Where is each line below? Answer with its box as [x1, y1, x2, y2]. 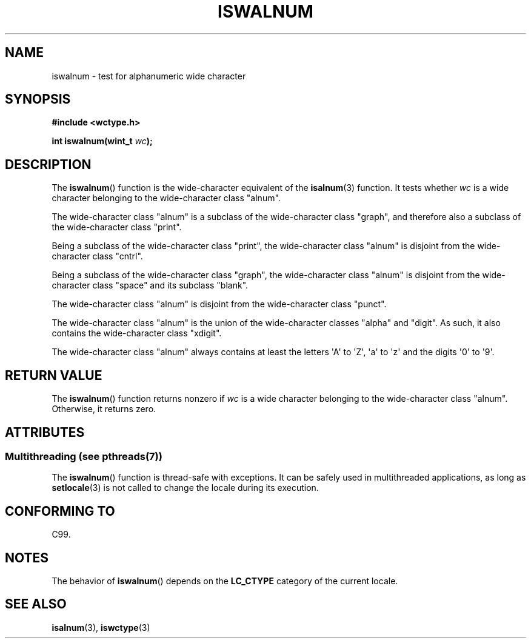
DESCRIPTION [5, 156, 92, 172]
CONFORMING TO [5, 503, 115, 519]
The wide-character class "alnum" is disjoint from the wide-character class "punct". [52, 299, 387, 310]
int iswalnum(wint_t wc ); [52, 136, 153, 147]
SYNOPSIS [5, 92, 71, 107]
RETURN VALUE [5, 367, 102, 383]
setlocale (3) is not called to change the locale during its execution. [52, 482, 319, 493]
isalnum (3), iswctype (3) [52, 622, 150, 633]
